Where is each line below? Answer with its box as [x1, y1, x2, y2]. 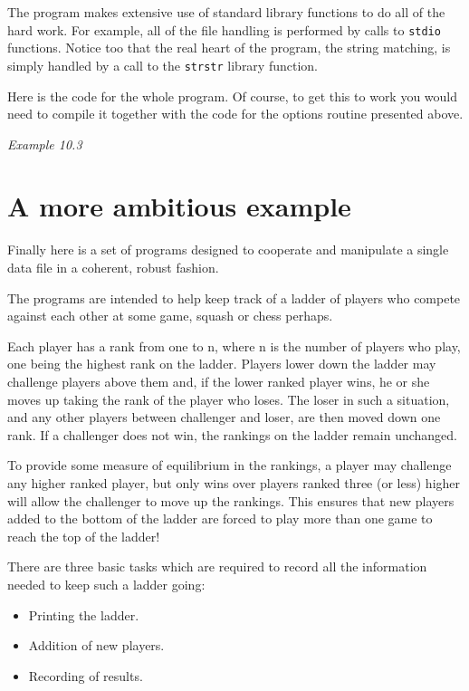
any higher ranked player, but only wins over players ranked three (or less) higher [7, 473, 461, 492]
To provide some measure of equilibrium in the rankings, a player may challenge [7, 456, 452, 475]
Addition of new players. [28, 636, 165, 655]
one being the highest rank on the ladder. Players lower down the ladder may [7, 354, 436, 373]
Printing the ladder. [28, 605, 139, 624]
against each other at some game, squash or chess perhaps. [7, 306, 333, 325]
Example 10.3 [7, 134, 82, 153]
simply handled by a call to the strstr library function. [7, 55, 318, 74]
